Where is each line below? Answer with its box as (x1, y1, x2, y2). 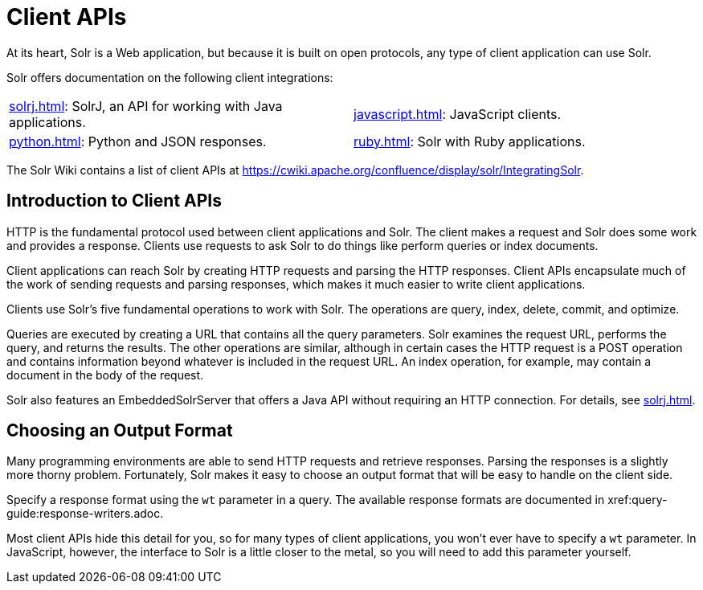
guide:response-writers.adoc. (6, 506, 164, 521)
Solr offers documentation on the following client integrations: (6, 70, 333, 84)
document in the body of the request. (6, 367, 204, 382)
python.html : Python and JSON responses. (9, 133, 267, 150)
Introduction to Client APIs (6, 191, 222, 211)
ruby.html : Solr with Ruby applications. (354, 133, 586, 150)
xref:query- (607, 493, 668, 507)
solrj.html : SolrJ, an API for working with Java (9, 97, 283, 114)
